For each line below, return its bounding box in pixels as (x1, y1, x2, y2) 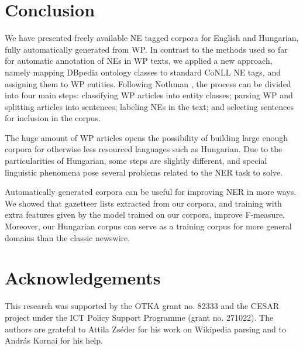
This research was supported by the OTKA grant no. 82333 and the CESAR (5, 300, 280, 312)
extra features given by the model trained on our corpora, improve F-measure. (5, 208, 285, 221)
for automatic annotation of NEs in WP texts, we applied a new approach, (5, 54, 273, 67)
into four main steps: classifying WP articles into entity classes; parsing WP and (5, 89, 293, 101)
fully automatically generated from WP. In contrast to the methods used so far (5, 43, 288, 55)
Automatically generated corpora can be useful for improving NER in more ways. (5, 186, 297, 198)
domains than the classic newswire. (5, 231, 130, 243)
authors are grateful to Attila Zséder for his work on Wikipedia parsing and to (5, 322, 286, 335)
